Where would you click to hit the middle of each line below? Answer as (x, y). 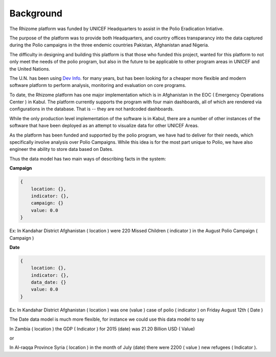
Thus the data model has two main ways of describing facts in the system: (88, 159)
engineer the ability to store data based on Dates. (61, 149)
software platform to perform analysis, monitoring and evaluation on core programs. (98, 85)
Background (36, 13)
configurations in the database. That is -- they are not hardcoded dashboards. (92, 109)
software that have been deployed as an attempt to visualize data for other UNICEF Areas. (104, 126)
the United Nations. (30, 69)
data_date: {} (49, 282)
